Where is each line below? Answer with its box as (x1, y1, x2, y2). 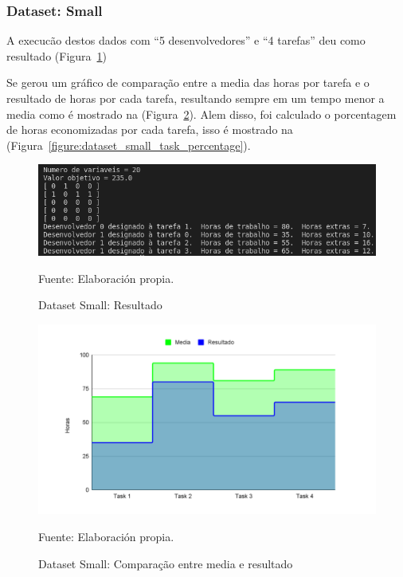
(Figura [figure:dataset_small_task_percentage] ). (6, 136, 251, 153)
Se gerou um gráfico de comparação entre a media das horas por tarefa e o (6, 74, 370, 91)
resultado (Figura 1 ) (6, 47, 107, 64)
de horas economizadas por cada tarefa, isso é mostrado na (6, 121, 293, 138)
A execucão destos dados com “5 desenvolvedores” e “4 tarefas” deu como (6, 32, 366, 49)
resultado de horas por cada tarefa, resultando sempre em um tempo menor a (6, 90, 385, 106)
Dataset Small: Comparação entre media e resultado (38, 555, 293, 571)
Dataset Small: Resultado (38, 296, 162, 313)
